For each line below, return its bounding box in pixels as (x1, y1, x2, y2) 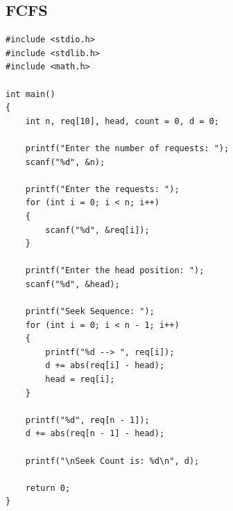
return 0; (25, 483, 71, 493)
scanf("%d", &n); (25, 157, 105, 167)
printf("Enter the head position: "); (25, 266, 205, 276)
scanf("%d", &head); (25, 279, 120, 289)
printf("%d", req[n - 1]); (25, 415, 150, 425)
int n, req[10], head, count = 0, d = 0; (25, 116, 219, 126)
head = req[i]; (45, 374, 115, 385)
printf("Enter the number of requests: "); (25, 143, 230, 153)
